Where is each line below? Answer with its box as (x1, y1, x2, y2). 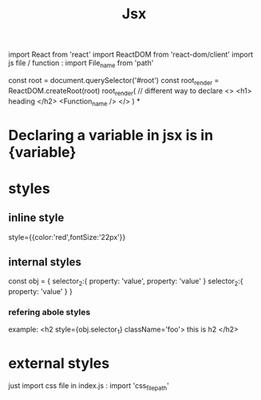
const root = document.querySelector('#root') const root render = (8, 75, 219, 87)
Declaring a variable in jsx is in (8, 126, 214, 144)
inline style (8, 211, 65, 225)
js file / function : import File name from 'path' (8, 58, 154, 69)
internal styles (8, 255, 81, 269)
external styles (8, 355, 110, 373)
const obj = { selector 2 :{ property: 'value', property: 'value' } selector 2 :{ (8, 276, 243, 288)
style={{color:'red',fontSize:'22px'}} (8, 232, 126, 241)
